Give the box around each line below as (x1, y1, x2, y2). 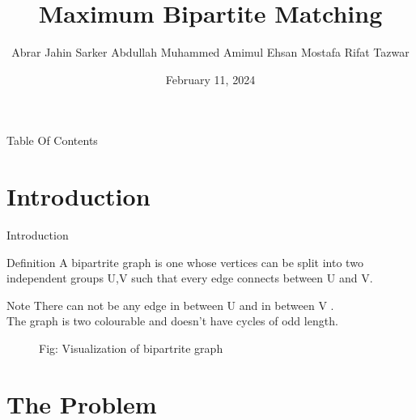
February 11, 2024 (165, 70, 256, 87)
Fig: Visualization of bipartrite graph (39, 340, 223, 356)
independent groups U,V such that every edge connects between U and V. (6, 269, 373, 286)
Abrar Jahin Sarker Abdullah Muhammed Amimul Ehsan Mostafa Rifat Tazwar (11, 44, 410, 61)
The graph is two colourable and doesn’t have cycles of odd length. (6, 312, 338, 329)
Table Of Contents (6, 132, 98, 149)
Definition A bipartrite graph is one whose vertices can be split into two (6, 253, 363, 270)
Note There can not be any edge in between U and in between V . (6, 296, 334, 313)
